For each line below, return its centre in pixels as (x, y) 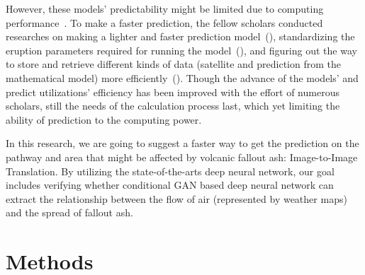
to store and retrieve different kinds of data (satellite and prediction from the (173, 64)
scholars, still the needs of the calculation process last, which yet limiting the (173, 106)
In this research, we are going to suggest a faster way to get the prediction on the (182, 143)
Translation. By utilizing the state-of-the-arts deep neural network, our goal (170, 171)
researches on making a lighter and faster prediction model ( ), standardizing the (180, 36)
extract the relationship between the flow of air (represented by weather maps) (176, 198)
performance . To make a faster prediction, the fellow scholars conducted (164, 22)
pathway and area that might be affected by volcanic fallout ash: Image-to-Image (182, 157)
